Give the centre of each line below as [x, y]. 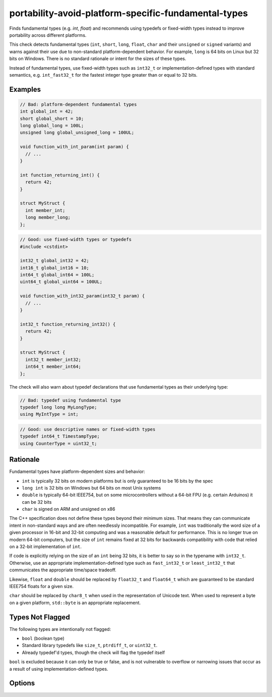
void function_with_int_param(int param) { [75, 147]
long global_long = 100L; [52, 126]
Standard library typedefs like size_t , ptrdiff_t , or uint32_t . [90, 646]
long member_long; [48, 218]
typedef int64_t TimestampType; [60, 436]
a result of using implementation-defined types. [59, 669]
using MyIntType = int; [49, 414]
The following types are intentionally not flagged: [60, 629]
